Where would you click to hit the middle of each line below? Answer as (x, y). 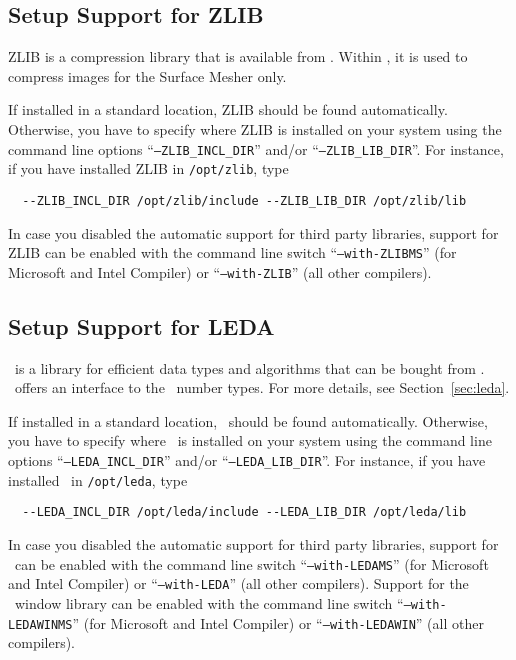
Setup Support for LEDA (141, 325)
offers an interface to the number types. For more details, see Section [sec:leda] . (262, 387)
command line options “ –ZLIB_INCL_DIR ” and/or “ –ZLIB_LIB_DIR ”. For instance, (256, 148)
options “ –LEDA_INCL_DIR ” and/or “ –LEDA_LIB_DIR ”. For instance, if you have (247, 460)
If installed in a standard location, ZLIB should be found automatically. (228, 109)
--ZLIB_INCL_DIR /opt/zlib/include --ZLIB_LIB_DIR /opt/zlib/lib (244, 200)
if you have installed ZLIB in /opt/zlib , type (148, 168)
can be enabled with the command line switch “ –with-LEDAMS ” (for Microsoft (251, 563)
